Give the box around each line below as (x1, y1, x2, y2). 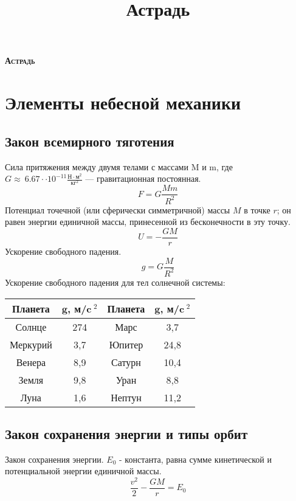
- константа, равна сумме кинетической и (119, 452, 272, 465)
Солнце (15, 319, 47, 334)
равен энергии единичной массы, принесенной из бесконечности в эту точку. (5, 215, 291, 228)
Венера (16, 354, 46, 369)
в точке (244, 203, 270, 216)
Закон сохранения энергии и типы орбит (5, 424, 248, 443)
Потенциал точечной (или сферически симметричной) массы (5, 203, 230, 216)
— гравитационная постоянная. (85, 172, 201, 185)
